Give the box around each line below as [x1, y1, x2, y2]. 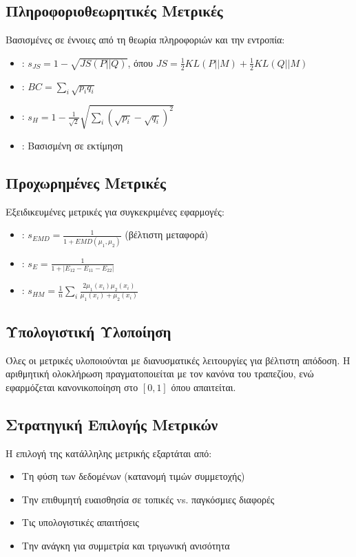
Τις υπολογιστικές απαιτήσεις [21, 515, 139, 529]
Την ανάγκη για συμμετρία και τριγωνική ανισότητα [21, 538, 230, 552]
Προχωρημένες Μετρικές [6, 171, 166, 193]
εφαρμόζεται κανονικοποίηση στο [6, 379, 138, 394]
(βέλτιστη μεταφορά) [125, 227, 209, 242]
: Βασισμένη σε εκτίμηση [21, 138, 123, 152]
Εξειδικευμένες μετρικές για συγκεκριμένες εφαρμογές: [6, 204, 224, 218]
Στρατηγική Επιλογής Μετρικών [6, 413, 218, 434]
